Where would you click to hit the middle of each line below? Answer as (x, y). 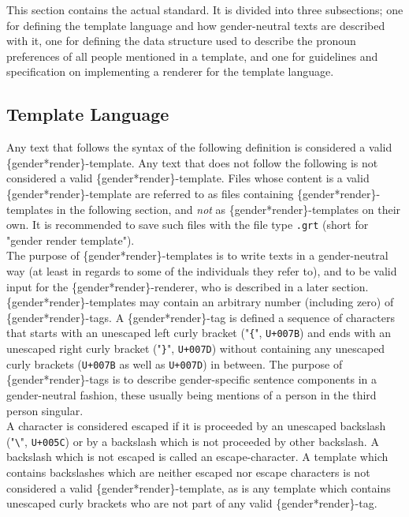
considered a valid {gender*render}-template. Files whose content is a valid (188, 178)
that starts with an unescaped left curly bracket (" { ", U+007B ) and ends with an (199, 333)
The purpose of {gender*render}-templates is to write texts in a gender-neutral (197, 255)
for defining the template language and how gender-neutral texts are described (196, 25)
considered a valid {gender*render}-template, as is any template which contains (199, 487)
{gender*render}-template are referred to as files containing (150, 193)
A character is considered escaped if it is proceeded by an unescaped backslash (196, 426)
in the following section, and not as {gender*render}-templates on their (229, 209)
